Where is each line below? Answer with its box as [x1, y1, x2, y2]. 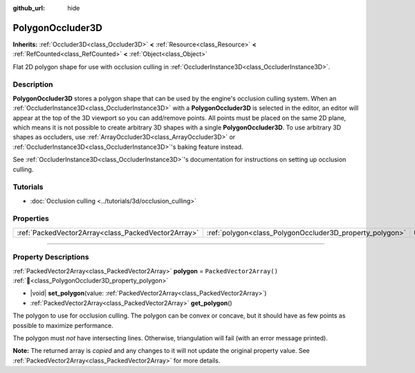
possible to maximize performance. [12, 321, 113, 329]
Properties [12, 214, 50, 224]
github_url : [12, 4, 45, 12]
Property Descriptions [12, 253, 89, 262]
